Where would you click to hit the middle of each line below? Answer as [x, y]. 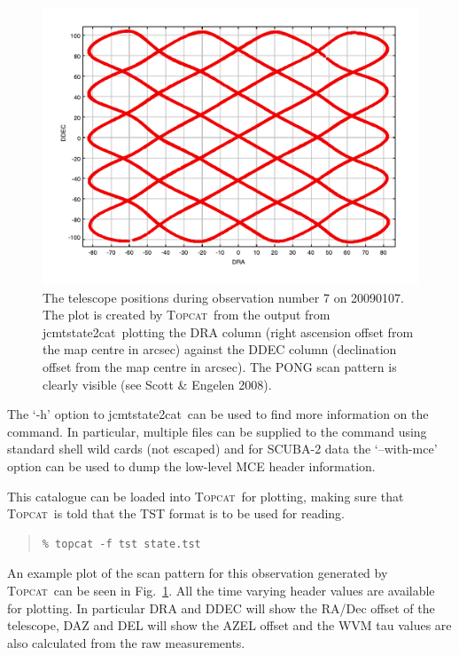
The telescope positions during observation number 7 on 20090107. [223, 297]
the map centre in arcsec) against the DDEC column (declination [220, 349]
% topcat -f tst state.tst [121, 544]
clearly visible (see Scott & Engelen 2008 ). [157, 384]
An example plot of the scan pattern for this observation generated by [198, 573]
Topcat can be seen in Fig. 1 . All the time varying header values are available [221, 590]
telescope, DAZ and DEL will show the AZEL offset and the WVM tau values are [229, 625]
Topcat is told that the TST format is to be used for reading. [176, 513]
